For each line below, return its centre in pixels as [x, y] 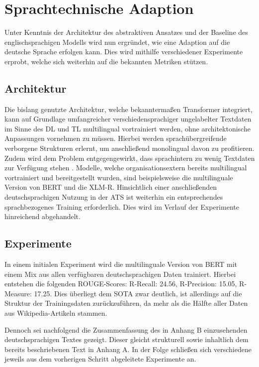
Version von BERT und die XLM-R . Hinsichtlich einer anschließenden [111, 187]
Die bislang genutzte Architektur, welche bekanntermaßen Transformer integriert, [129, 109]
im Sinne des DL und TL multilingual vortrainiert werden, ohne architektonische [128, 128]
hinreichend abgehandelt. [43, 216]
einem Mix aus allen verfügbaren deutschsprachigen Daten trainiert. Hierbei [120, 274]
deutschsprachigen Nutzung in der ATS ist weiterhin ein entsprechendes [114, 197]
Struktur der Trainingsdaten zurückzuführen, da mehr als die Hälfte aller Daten [126, 303]
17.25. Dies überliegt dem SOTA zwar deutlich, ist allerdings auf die [138, 293]
